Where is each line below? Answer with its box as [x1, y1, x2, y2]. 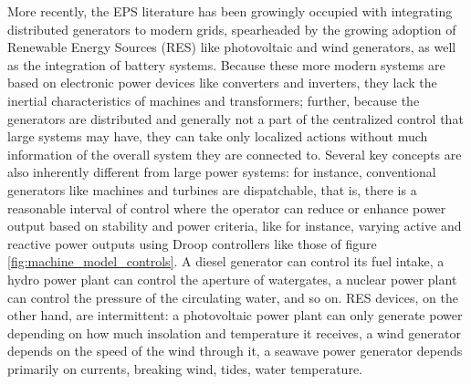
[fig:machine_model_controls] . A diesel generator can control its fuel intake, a [7, 252, 445, 271]
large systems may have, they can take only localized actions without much [7, 127, 428, 146]
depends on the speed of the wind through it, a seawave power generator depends [7, 341, 463, 360]
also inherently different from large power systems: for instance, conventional [7, 162, 436, 182]
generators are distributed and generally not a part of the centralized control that [7, 109, 464, 128]
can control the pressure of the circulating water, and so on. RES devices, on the [7, 287, 458, 306]
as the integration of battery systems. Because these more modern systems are [7, 55, 445, 74]
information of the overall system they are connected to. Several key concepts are [7, 144, 462, 163]
